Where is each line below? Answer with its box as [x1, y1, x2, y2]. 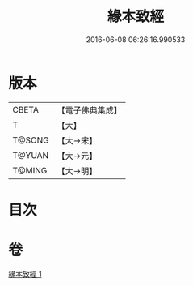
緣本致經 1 [8, 269, 42, 279]
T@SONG [12, 134, 50, 146]
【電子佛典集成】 [57, 105, 123, 116]
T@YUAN [12, 149, 49, 160]
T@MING [12, 164, 48, 176]
